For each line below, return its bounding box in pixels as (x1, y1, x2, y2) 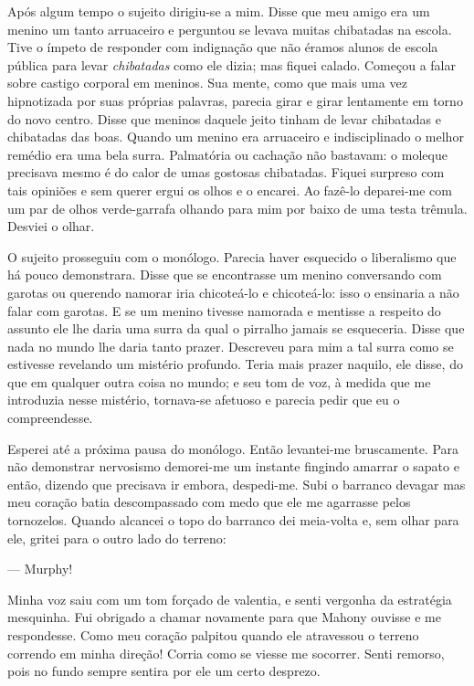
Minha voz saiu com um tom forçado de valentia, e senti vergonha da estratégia (7, 589, 452, 608)
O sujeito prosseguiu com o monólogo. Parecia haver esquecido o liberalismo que (7, 247, 457, 266)
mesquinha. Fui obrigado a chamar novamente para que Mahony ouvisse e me (7, 607, 441, 627)
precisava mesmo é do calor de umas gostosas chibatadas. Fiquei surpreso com (7, 163, 445, 182)
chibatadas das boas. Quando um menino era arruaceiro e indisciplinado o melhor (7, 127, 464, 146)
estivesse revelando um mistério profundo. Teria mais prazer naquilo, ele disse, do (7, 354, 463, 374)
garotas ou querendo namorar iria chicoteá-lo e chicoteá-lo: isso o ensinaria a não (7, 282, 459, 301)
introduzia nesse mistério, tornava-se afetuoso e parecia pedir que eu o (7, 390, 400, 409)
